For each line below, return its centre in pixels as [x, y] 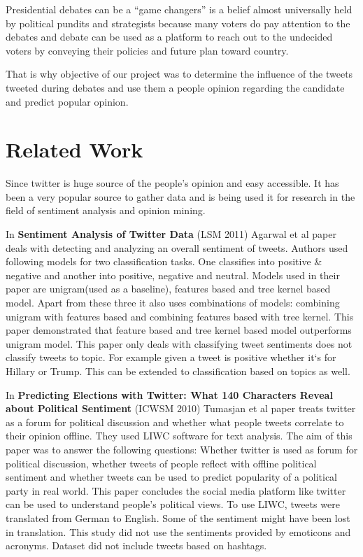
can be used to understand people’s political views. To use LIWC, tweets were [173, 504]
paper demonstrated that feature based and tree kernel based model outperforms [179, 330]
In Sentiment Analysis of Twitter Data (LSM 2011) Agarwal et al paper [171, 234]
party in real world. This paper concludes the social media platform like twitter [176, 490]
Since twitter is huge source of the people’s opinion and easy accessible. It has [172, 183]
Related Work [74, 149]
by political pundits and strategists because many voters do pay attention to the [178, 23]
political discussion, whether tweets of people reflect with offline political [161, 463]
